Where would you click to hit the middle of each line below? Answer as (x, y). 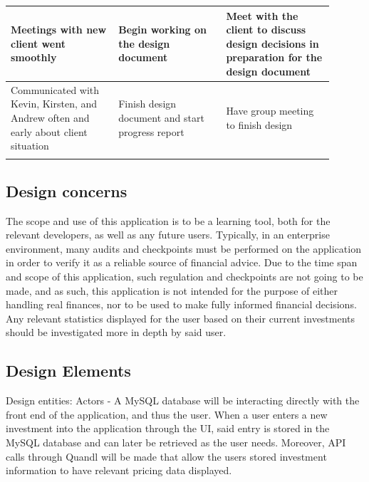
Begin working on (163, 30)
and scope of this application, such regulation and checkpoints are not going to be (184, 277)
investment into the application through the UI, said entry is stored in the (168, 428)
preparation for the (274, 57)
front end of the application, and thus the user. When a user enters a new (167, 414)
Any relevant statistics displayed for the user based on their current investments (181, 318)
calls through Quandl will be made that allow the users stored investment (166, 456)
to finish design (259, 124)
